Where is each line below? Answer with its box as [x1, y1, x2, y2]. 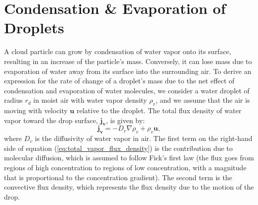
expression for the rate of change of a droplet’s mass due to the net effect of [4, 75, 235, 86]
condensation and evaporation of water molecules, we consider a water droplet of [4, 85, 250, 95]
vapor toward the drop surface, [4, 115, 98, 125]
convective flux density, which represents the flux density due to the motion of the [4, 182, 254, 192]
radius [4, 95, 23, 105]
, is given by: [106, 115, 145, 125]
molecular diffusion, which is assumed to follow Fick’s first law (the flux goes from [4, 152, 254, 163]
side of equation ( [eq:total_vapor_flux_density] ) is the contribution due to [4, 142, 233, 153]
